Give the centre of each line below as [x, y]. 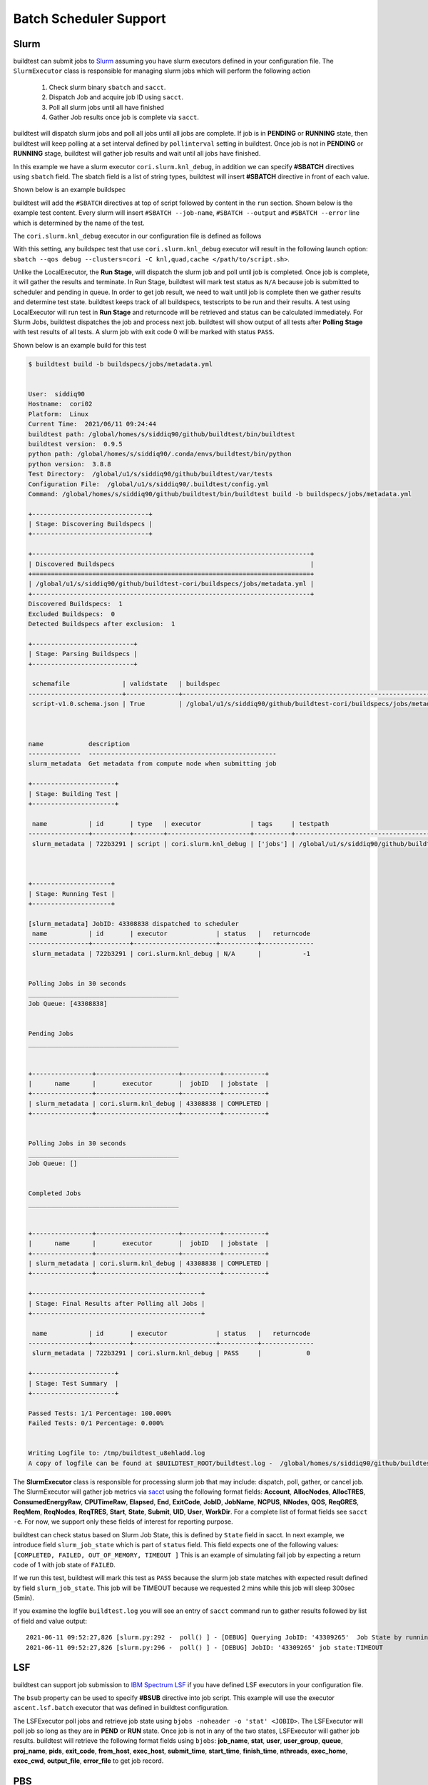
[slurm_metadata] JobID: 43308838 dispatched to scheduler [133, 924]
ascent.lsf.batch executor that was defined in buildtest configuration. [121, 1708]
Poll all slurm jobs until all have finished [106, 107]
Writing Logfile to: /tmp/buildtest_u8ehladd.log [117, 1453]
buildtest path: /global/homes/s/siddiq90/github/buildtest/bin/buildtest [162, 434]
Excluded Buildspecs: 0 [72, 614]
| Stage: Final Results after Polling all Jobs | [117, 1303]
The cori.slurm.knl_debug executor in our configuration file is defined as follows [137, 236]
